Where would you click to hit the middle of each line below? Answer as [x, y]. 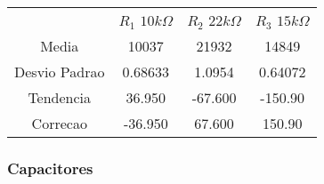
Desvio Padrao [60, 72]
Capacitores [50, 168]
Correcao [59, 123]
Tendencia [60, 97]
